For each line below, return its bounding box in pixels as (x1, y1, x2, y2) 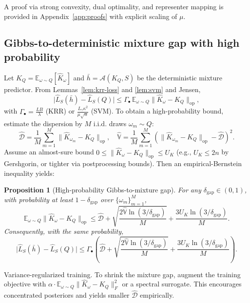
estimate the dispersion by (4, 118, 82, 128)
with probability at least (4, 194, 73, 204)
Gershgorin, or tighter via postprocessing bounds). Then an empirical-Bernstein (4, 158, 242, 169)
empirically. (140, 290, 174, 300)
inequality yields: (4, 168, 55, 178)
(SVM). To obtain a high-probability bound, (91, 106, 224, 116)
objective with (4, 279, 46, 289)
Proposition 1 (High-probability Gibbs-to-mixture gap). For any (4, 184, 201, 194)
